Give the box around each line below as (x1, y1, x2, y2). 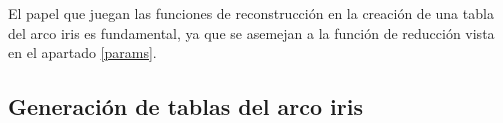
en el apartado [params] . (8, 42, 157, 63)
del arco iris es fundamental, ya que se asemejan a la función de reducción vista (8, 22, 495, 43)
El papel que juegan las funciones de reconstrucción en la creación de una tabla (8, 3, 494, 23)
